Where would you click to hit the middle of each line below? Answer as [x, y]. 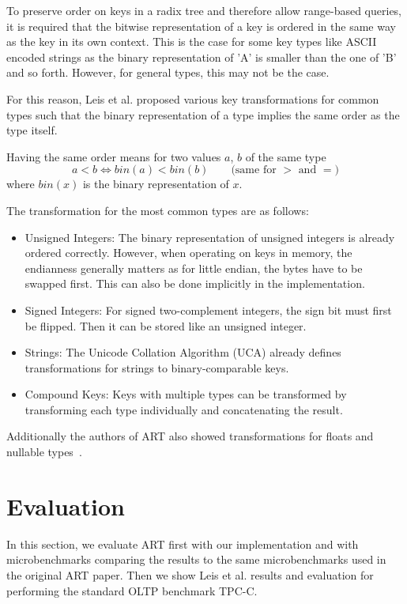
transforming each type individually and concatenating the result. [184, 409]
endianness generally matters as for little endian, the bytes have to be [194, 268]
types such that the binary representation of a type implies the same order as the [203, 114]
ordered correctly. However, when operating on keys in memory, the [188, 253]
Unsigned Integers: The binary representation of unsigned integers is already [210, 237]
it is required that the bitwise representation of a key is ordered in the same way [201, 26]
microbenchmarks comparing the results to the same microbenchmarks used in [196, 559]
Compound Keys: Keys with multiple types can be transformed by [186, 394]
